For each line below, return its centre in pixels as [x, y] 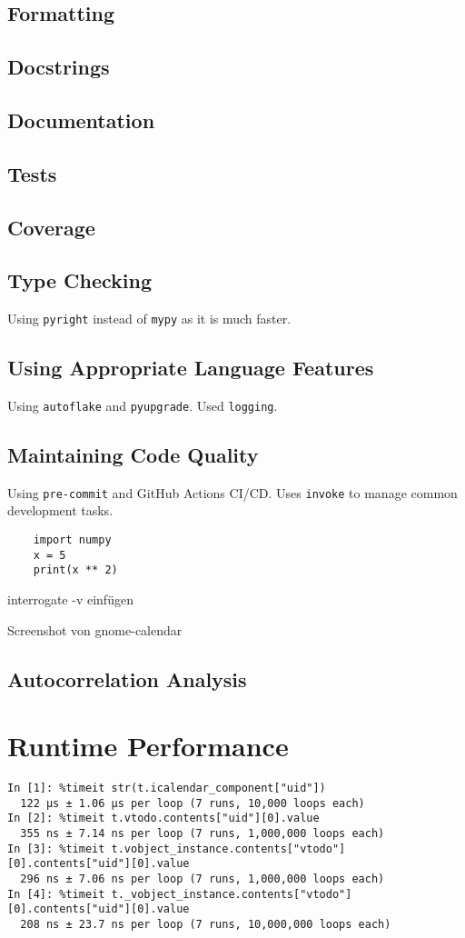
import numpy [72, 540]
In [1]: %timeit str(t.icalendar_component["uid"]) [167, 788]
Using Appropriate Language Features [191, 368]
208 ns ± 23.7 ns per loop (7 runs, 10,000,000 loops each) [206, 925]
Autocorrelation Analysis [127, 679]
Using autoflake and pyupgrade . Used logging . [143, 405]
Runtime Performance [148, 746]
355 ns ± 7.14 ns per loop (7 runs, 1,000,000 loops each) [203, 834]
